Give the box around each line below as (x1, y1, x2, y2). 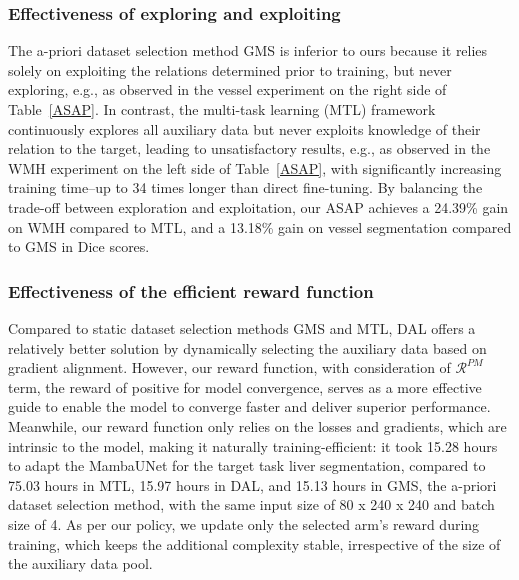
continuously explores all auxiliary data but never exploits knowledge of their (8, 118, 481, 139)
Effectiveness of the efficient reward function (8, 278, 374, 303)
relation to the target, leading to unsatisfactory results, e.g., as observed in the (8, 138, 491, 159)
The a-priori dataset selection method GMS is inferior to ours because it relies (8, 40, 488, 61)
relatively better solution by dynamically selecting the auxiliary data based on (8, 337, 487, 358)
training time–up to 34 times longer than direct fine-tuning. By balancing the (8, 177, 483, 198)
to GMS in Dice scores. (8, 236, 150, 257)
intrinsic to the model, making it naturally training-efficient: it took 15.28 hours (8, 435, 498, 456)
